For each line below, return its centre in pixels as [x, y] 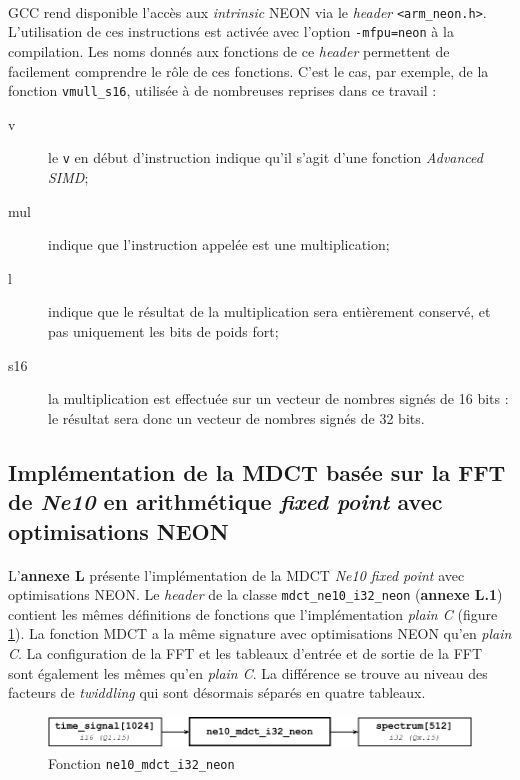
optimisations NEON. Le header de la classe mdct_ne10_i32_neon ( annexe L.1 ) [255, 594]
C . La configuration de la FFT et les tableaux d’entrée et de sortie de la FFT [245, 652]
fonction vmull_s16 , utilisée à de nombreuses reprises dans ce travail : [222, 90]
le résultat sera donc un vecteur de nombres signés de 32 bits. [236, 417]
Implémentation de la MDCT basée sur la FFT [257, 471]
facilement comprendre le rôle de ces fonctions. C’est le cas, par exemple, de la [248, 70]
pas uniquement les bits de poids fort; [163, 330]
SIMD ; [68, 177]
